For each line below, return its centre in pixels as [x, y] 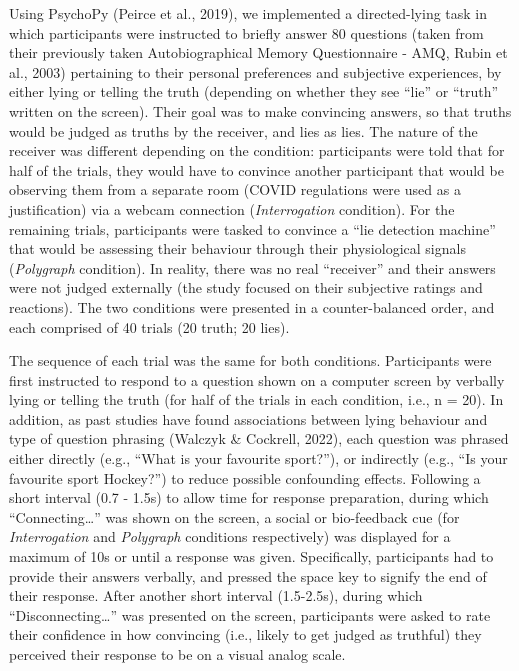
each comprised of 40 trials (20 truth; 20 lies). [149, 326]
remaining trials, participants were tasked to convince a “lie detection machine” [252, 228]
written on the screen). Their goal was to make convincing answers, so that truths [260, 110]
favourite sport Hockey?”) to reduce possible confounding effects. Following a [245, 477]
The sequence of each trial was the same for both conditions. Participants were [250, 360]
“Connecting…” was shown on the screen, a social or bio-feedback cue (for [234, 516]
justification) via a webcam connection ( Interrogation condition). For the [232, 208]
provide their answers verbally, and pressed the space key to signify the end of [248, 575]
